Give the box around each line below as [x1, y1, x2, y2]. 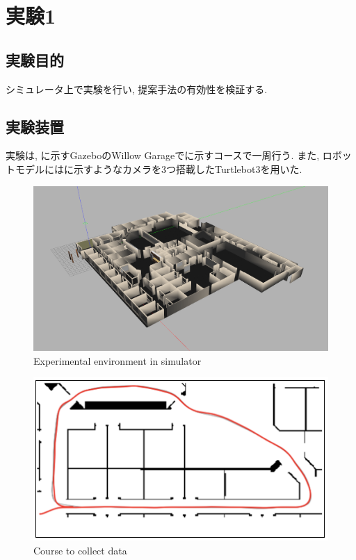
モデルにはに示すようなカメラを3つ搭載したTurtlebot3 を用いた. [15, 161, 302, 176]
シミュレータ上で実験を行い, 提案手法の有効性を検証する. [6, 81, 268, 96]
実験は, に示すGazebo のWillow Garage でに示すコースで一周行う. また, [6, 148, 320, 163]
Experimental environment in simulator [33, 353, 202, 368]
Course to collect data [33, 543, 127, 557]
